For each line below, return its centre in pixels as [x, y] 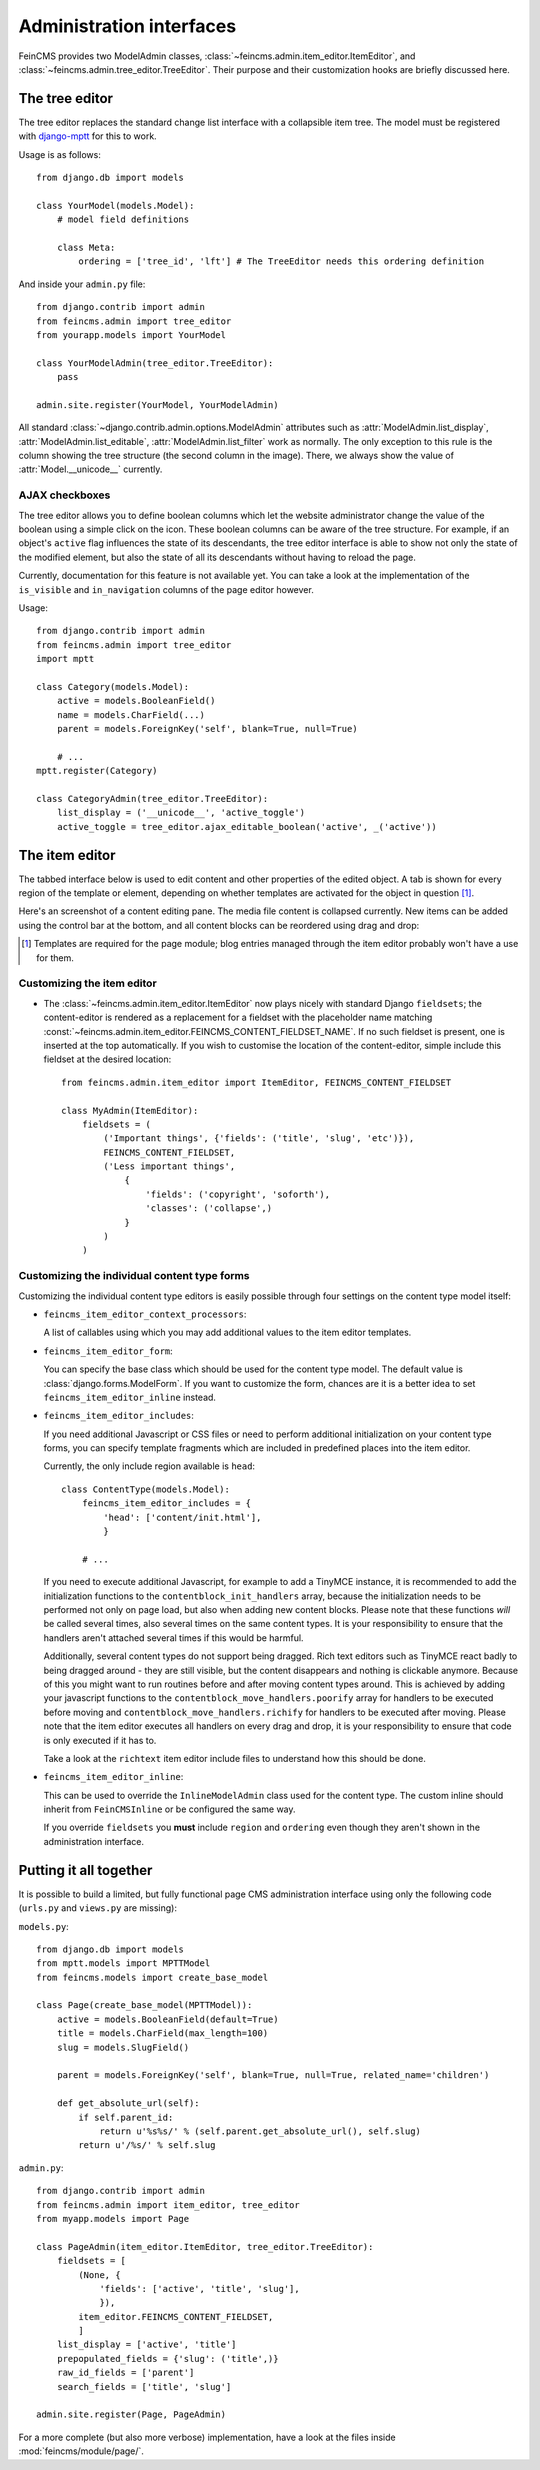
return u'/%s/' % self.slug [147, 2145]
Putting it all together [85, 1870]
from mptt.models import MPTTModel [123, 1963]
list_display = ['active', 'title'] [146, 2344]
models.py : [43, 1926]
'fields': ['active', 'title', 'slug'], [199, 2288]
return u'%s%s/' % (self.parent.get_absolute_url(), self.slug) [260, 2131]
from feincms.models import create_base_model [152, 1977]
